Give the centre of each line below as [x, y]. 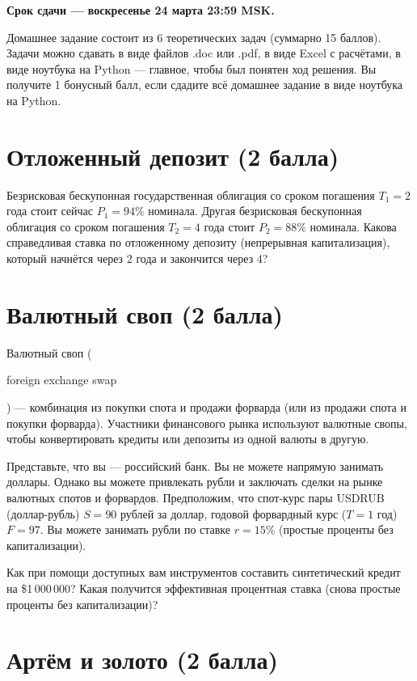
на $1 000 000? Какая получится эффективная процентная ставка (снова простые [204, 588]
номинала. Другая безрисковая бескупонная [255, 211]
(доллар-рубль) [43, 513]
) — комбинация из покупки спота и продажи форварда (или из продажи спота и [206, 406]
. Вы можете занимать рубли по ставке [135, 529]
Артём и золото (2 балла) [142, 660]
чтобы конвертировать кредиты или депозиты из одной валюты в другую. [188, 439]
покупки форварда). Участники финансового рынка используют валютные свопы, [207, 423]
